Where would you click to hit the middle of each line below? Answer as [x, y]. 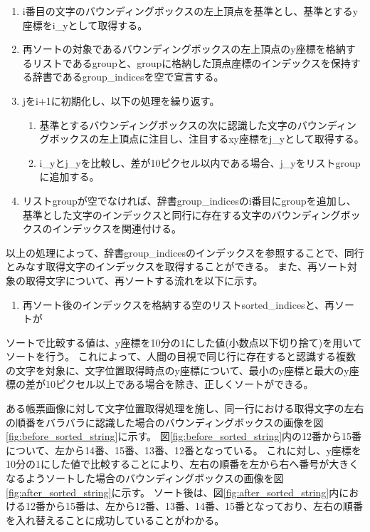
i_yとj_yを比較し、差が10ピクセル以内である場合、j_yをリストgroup [200, 162]
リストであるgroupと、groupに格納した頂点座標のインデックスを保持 [191, 62]
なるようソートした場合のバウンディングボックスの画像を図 [145, 478]
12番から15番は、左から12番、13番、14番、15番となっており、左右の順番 [194, 506]
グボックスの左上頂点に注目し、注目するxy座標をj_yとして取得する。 [202, 139]
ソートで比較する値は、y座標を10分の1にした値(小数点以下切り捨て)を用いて [184, 342]
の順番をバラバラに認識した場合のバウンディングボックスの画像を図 [165, 422]
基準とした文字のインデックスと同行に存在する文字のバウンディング [181, 214]
